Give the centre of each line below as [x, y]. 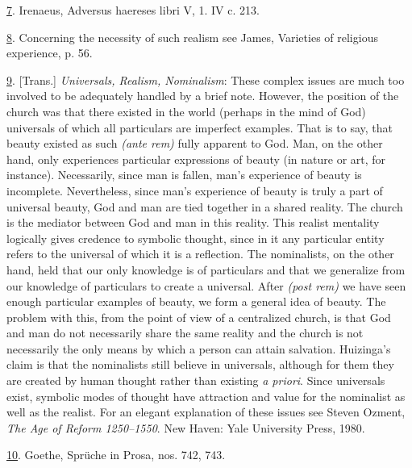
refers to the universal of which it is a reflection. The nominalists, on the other [200, 254]
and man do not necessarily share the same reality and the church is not [185, 333]
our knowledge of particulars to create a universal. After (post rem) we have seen [206, 285]
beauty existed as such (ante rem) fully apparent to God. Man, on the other [195, 143]
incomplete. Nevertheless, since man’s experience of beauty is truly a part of [195, 190]
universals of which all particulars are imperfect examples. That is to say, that [200, 127]
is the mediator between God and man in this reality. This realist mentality [193, 222]
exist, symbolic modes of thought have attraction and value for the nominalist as [206, 396]
